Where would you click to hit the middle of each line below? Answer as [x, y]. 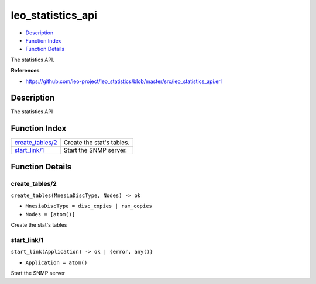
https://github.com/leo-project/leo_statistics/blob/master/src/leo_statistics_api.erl [124, 81]
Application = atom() [56, 262]
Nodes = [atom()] [50, 214]
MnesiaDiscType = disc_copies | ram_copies [89, 206]
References [25, 71]
